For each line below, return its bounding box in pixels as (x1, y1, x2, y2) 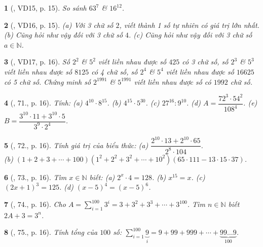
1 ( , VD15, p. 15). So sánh (4, 3, 87, 13)
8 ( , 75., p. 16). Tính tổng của (4, 227, 98, 237)
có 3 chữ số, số (182, 56, 229, 67)
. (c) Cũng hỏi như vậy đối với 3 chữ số (129, 29, 252, 40)
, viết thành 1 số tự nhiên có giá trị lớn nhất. (119, 19, 259, 30)
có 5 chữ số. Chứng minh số (4, 76, 91, 87)
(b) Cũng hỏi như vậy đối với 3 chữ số (4, 29, 123, 40)
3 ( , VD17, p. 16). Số (4, 56, 70, 67)
